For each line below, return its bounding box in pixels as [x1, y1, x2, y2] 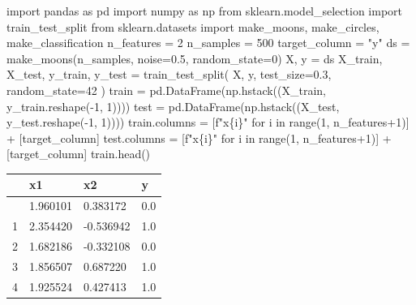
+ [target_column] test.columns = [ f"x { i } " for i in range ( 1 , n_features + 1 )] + [6, 129, 392, 146]
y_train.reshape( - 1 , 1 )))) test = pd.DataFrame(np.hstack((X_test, [6, 97, 340, 114]
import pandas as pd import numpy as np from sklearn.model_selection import [6, 2, 403, 19]
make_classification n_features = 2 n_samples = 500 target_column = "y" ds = [6, 34, 410, 51]
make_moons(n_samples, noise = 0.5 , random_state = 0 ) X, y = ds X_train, [6, 49, 383, 67]
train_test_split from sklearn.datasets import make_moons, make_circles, [6, 18, 380, 35]
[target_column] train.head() [6, 145, 151, 162]
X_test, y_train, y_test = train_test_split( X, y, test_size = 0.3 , [6, 66, 332, 83]
